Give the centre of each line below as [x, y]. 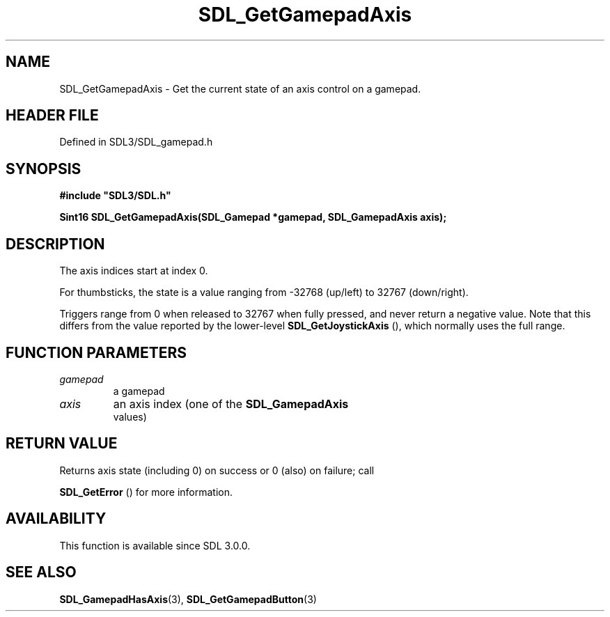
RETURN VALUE [62, 444]
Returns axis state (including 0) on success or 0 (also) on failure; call [217, 470]
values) [130, 416]
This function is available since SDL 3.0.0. [155, 545]
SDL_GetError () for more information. [146, 492]
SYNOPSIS [44, 169]
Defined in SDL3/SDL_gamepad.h [136, 142]
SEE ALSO [41, 572]
